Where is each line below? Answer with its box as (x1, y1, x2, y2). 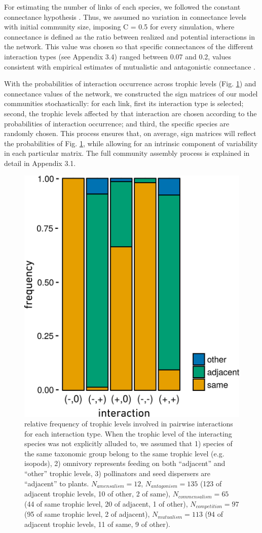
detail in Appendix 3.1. (4, 157, 76, 168)
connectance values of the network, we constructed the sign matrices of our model (4, 88, 258, 98)
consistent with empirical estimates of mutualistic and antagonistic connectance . (4, 61, 255, 72)
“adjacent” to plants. (24, 478, 89, 488)
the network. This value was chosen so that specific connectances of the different (4, 41, 254, 52)
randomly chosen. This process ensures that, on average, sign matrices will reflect (4, 128, 256, 139)
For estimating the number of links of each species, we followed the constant (4, 2, 241, 12)
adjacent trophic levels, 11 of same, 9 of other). (24, 518, 170, 529)
